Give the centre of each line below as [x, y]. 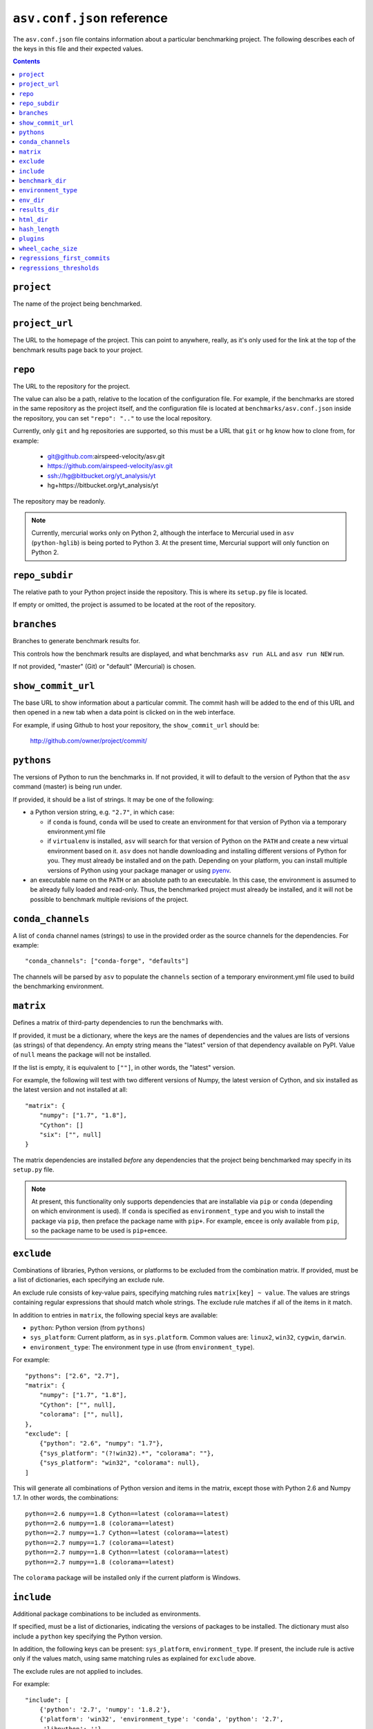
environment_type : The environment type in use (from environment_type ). [142, 1347]
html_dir [34, 219]
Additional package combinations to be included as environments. [107, 1614]
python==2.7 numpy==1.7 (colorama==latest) [100, 1543]
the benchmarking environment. [58, 986]
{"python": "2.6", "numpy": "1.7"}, [101, 1443]
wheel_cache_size [48, 248]
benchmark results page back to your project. [78, 350]
